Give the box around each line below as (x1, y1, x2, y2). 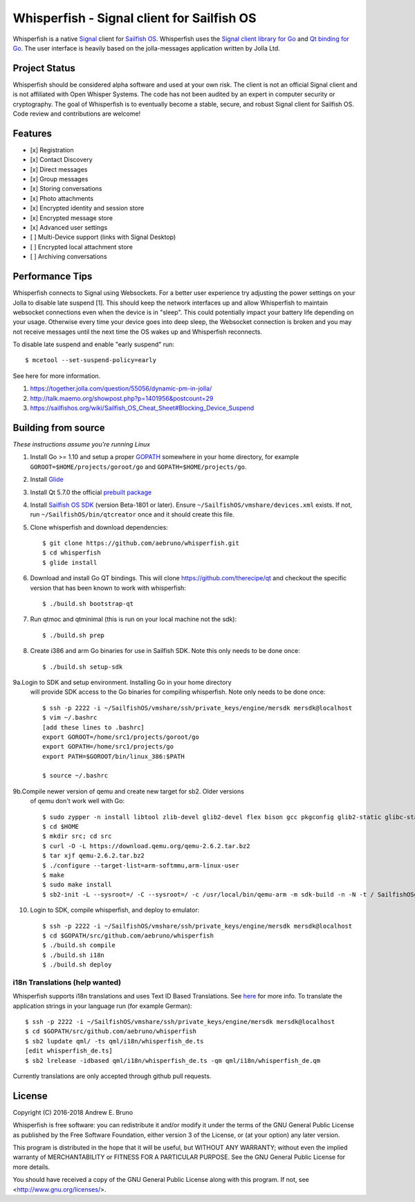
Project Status (12, 62, 76, 74)
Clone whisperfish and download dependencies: (30, 523, 169, 531)
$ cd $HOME (42, 823, 80, 831)
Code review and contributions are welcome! (12, 109, 141, 118)
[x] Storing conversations (30, 184, 102, 193)
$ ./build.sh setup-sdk (42, 663, 123, 671)
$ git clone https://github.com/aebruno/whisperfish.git (42, 539, 240, 547)
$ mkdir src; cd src (42, 832, 112, 841)
